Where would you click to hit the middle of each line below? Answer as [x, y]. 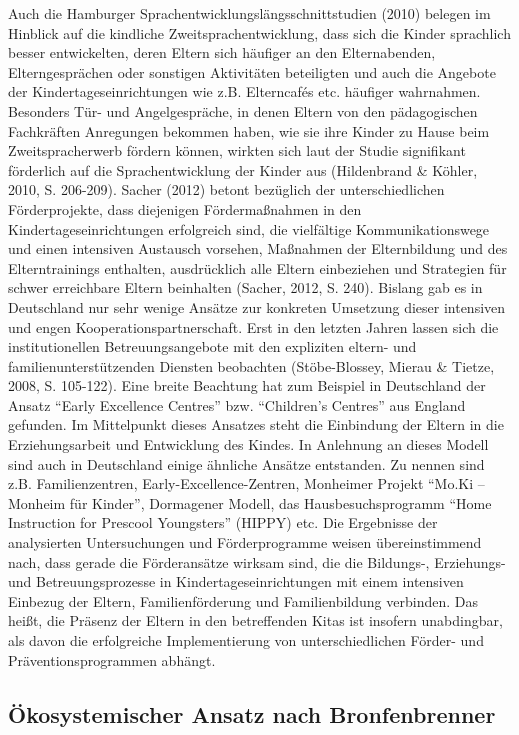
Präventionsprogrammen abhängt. [112, 659]
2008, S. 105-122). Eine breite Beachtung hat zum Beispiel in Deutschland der [247, 385]
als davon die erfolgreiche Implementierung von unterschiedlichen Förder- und [246, 640]
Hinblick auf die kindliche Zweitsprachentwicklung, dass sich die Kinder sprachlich [259, 32]
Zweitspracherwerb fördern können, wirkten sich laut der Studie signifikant [237, 150]
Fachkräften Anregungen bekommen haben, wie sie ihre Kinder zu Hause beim [249, 130]
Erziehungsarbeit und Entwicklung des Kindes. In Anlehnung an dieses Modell [248, 444]
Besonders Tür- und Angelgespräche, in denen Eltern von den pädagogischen [243, 110]
